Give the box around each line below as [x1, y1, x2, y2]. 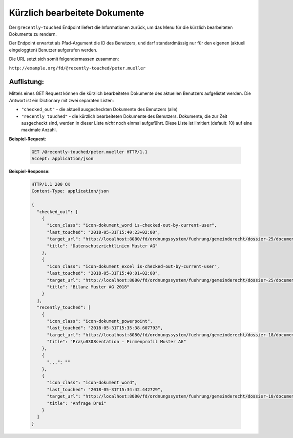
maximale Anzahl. [21, 127, 57, 133]
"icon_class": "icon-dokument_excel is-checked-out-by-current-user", [47, 263, 220, 269]
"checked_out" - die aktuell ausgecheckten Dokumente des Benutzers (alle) [21, 107, 178, 112]
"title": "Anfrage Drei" [47, 400, 107, 406]
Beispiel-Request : [9, 136, 46, 142]
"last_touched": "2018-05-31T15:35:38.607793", [47, 325, 163, 331]
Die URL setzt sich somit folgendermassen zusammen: [9, 56, 119, 62]
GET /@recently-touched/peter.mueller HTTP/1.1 [31, 149, 147, 154]
